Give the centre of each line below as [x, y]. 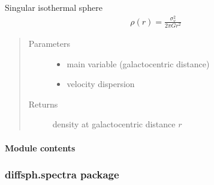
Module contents [40, 147]
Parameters [49, 44]
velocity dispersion [101, 84]
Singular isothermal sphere [54, 7]
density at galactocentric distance [114, 124]
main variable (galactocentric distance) [138, 63]
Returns [43, 104]
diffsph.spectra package [62, 174]
